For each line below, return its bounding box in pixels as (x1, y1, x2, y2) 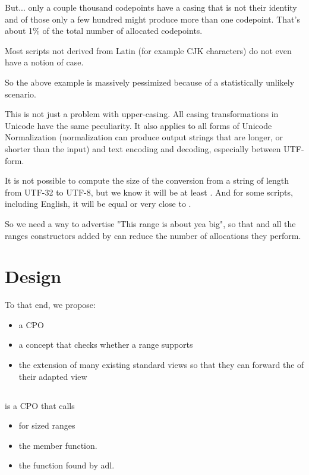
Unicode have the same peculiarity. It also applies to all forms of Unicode (5, 119, 272, 131)
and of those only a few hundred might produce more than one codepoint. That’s (5, 12, 300, 25)
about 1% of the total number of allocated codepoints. (5, 24, 203, 37)
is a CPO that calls (5, 399, 75, 411)
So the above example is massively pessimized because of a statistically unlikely (5, 76, 295, 88)
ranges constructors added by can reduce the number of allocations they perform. (5, 229, 301, 241)
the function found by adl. (18, 459, 115, 471)
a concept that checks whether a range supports (18, 338, 193, 351)
